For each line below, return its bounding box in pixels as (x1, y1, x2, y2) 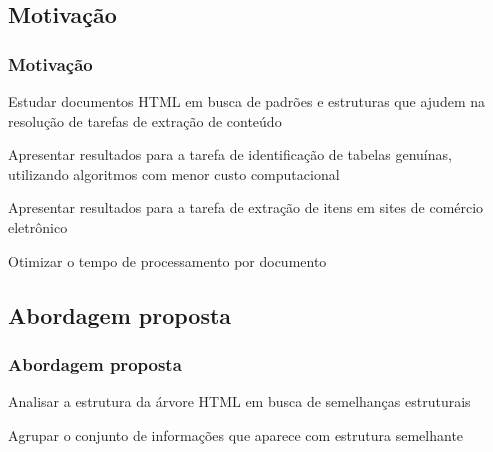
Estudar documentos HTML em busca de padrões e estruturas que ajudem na (8, 91, 485, 111)
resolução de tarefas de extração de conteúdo (8, 110, 282, 131)
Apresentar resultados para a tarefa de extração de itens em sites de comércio (8, 197, 484, 218)
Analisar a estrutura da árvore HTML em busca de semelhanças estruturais (8, 391, 471, 412)
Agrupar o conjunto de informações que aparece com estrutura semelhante (8, 424, 464, 445)
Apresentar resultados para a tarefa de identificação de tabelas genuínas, (8, 144, 452, 165)
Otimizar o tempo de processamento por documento (8, 250, 327, 271)
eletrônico (8, 216, 68, 237)
